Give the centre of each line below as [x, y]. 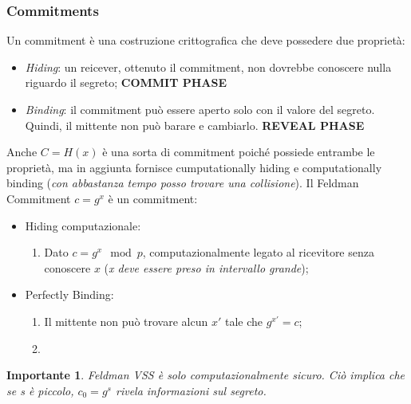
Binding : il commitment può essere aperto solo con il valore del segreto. [200, 109]
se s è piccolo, [40, 390]
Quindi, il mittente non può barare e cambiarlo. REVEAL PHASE [195, 125]
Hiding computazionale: [83, 225]
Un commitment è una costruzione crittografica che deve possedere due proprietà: [206, 40]
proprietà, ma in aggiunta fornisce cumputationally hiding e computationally [194, 167]
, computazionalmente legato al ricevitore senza [258, 252]
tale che [243, 321]
